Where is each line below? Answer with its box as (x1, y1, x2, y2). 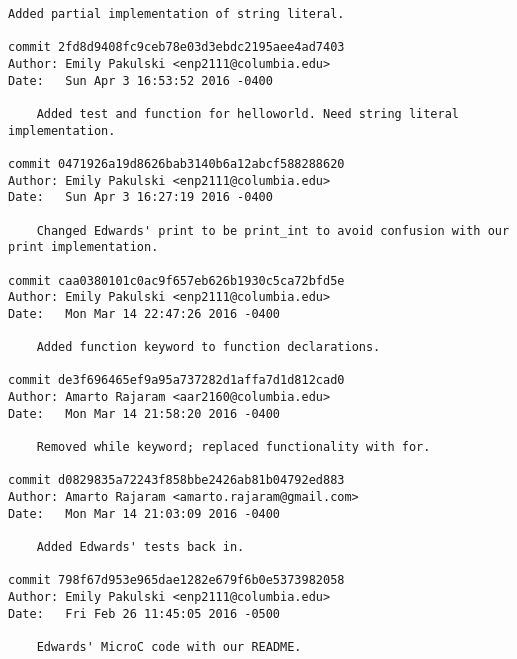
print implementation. (8, 240, 159, 255)
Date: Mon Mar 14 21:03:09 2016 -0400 (8, 506, 281, 521)
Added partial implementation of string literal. (8, 7, 345, 21)
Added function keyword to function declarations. (36, 340, 381, 355)
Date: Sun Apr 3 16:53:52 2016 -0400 (8, 73, 273, 88)
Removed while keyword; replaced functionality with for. (36, 440, 431, 455)
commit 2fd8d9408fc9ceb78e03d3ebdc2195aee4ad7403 (8, 40, 345, 55)
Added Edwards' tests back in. (36, 540, 245, 554)
